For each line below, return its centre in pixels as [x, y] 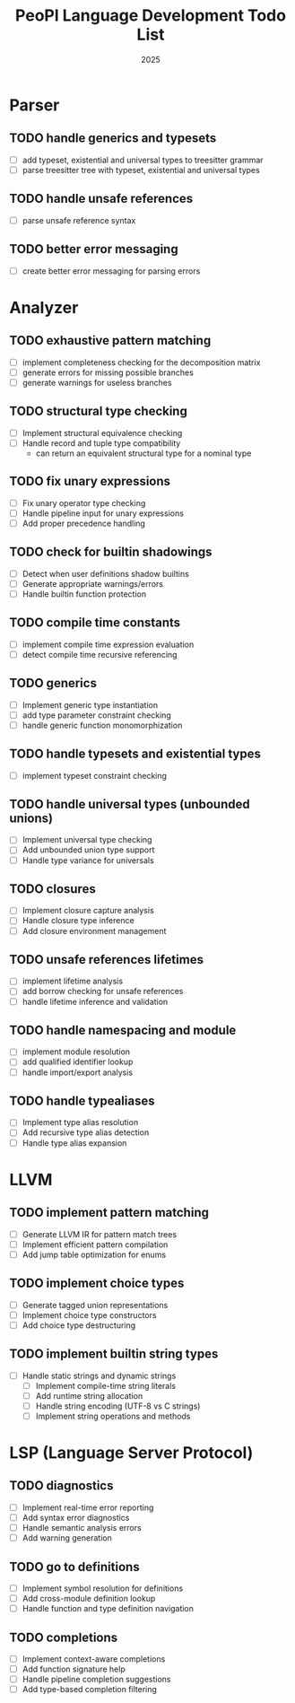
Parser [35, 105]
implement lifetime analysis [73, 981]
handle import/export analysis [77, 1072]
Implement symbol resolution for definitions [103, 1588]
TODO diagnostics [61, 1486]
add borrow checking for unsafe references [103, 991]
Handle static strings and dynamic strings [99, 1375]
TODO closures [52, 889]
